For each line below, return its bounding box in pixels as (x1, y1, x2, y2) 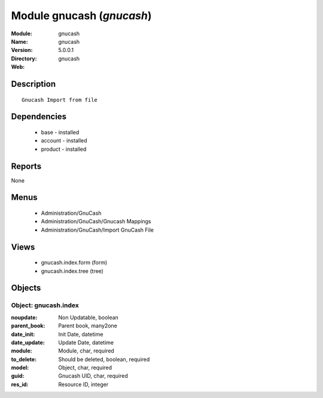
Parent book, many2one (58, 322, 118, 329)
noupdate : (11, 314, 38, 321)
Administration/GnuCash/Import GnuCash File (41, 226, 154, 233)
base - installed (41, 129, 80, 136)
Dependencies (11, 111, 67, 122)
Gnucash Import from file (22, 96, 98, 103)
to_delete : (11, 356, 37, 363)
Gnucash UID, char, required (58, 372, 128, 379)
